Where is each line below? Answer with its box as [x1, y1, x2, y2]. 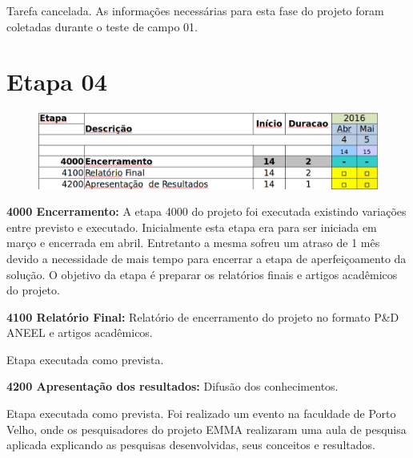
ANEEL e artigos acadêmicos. [6, 324, 153, 341]
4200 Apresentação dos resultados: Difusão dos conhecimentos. [6, 378, 339, 395]
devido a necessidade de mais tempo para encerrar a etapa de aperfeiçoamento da [6, 249, 407, 266]
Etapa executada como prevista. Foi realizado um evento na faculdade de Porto [6, 405, 396, 422]
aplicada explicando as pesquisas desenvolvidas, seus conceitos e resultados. [6, 436, 375, 453]
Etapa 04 [6, 65, 107, 98]
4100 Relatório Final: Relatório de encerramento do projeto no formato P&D [6, 308, 399, 325]
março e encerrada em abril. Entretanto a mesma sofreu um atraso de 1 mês [6, 234, 380, 251]
